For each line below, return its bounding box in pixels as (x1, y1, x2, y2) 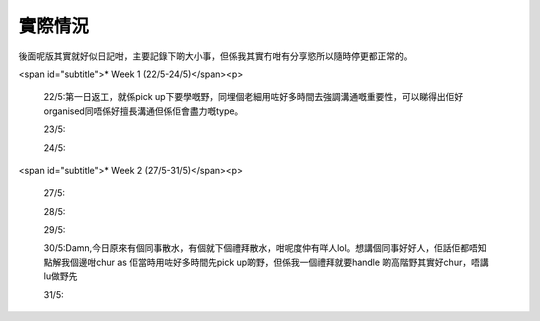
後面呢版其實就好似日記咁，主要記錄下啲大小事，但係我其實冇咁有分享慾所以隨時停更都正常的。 (18, 50, 413, 62)
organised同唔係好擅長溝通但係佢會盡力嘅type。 (43, 105, 244, 117)
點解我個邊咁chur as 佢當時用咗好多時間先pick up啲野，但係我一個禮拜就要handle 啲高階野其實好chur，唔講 (43, 256, 489, 268)
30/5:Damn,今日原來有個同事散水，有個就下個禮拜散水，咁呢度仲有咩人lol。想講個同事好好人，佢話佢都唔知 (43, 242, 487, 254)
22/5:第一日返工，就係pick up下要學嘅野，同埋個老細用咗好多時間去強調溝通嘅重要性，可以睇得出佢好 (43, 91, 464, 103)
